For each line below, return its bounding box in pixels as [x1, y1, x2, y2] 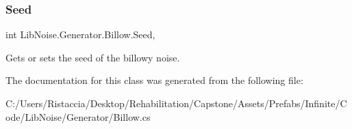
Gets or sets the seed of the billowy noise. [5, 50, 180, 64]
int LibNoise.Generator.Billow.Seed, [5, 27, 155, 42]
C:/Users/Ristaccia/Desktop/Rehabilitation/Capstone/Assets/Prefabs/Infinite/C [5, 96, 347, 110]
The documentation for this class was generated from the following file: [5, 73, 303, 87]
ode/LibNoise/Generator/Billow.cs [5, 109, 151, 124]
